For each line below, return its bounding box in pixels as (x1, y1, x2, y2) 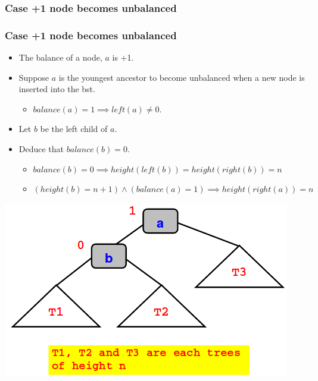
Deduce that (18, 143, 64, 155)
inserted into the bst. (18, 83, 95, 95)
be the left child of (40, 122, 108, 135)
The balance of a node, (18, 51, 102, 64)
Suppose (18, 71, 49, 83)
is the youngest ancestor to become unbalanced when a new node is (58, 71, 305, 83)
